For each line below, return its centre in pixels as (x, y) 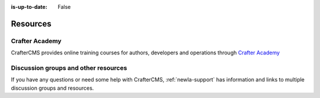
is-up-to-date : (29, 7)
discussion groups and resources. (52, 88)
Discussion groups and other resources (69, 68)
